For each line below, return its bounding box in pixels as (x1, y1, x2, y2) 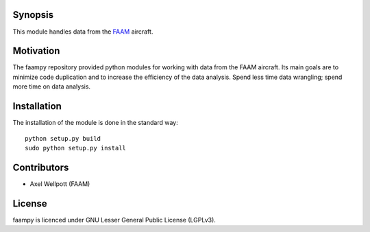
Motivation (12, 45, 60, 57)
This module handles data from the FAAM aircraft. (12, 27, 153, 36)
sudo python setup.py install (25, 144, 127, 152)
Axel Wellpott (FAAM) (29, 179, 90, 188)
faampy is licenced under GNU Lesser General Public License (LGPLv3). (12, 216, 216, 224)
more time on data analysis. (12, 82, 91, 91)
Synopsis (12, 9, 54, 21)
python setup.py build (25, 135, 101, 142)
